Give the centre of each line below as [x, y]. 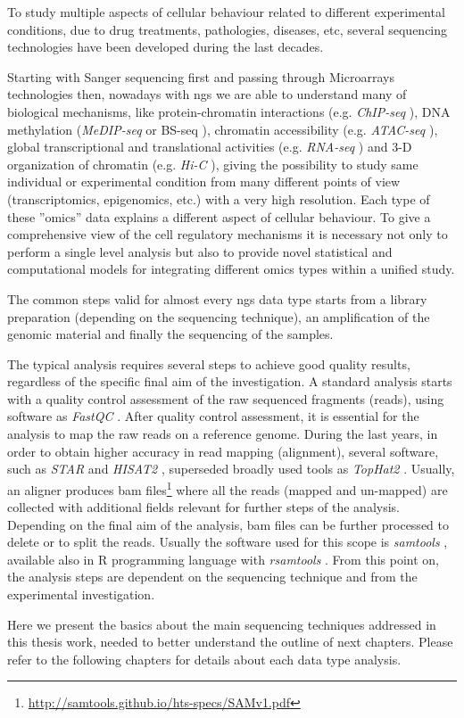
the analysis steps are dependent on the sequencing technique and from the [212, 577]
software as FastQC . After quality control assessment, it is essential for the [213, 416]
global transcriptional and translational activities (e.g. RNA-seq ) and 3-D [210, 147]
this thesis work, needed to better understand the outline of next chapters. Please [230, 642]
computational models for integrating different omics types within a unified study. [231, 269]
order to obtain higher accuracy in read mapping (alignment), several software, [223, 451]
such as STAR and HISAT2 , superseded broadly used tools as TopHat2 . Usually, [231, 469]
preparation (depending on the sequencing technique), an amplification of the [219, 316]
